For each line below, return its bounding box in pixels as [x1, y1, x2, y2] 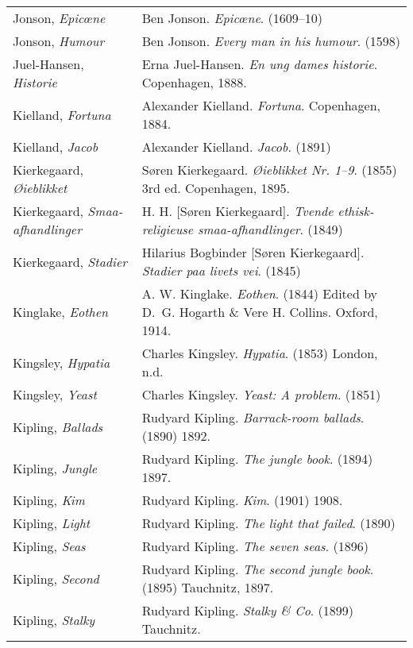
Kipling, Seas [13, 537, 86, 555]
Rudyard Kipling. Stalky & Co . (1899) [141, 601, 354, 619]
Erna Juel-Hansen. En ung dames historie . [141, 55, 378, 73]
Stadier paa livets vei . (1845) [141, 261, 301, 280]
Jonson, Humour [13, 32, 105, 50]
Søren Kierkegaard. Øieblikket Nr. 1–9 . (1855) [141, 160, 397, 179]
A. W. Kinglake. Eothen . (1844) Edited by [141, 284, 378, 303]
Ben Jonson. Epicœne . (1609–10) [141, 9, 323, 27]
